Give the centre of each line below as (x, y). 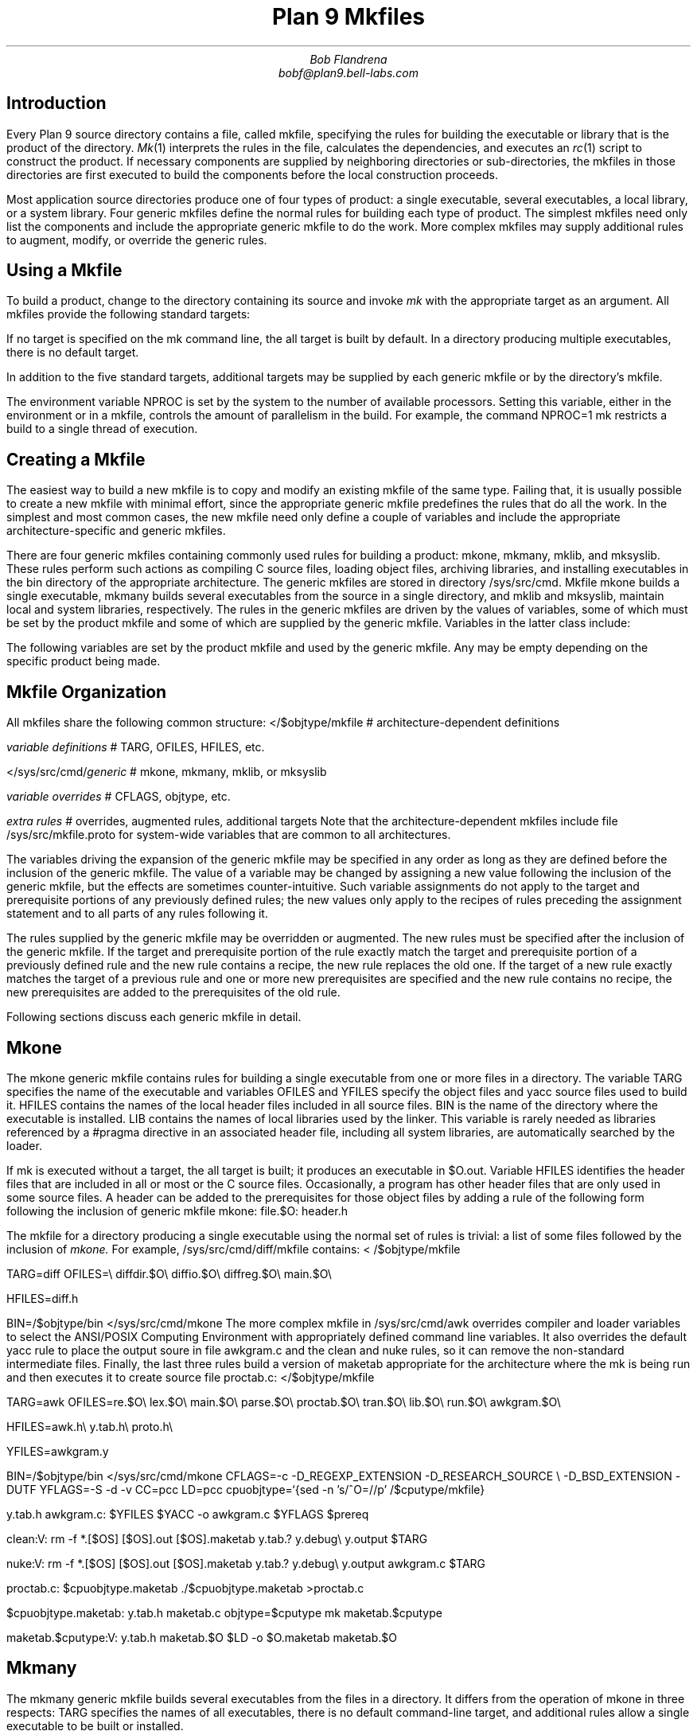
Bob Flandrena (348, 59)
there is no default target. (73, 353)
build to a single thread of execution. (102, 429)
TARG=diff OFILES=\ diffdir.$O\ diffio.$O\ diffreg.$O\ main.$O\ (169, 1273)
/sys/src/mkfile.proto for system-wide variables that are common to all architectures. (229, 835)
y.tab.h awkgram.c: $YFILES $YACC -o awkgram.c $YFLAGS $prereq (188, 1514)
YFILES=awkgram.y (58, 1451)
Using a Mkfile (64, 271)
